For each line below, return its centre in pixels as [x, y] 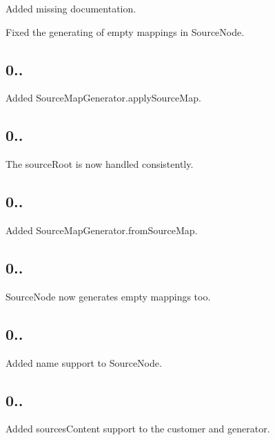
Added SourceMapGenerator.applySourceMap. [103, 98]
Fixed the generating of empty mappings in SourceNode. [125, 31]
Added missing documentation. [71, 8]
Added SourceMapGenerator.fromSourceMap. [102, 230]
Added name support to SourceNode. [84, 362]
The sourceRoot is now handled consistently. [100, 164]
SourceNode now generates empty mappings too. [108, 296]
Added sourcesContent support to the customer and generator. [138, 429]
